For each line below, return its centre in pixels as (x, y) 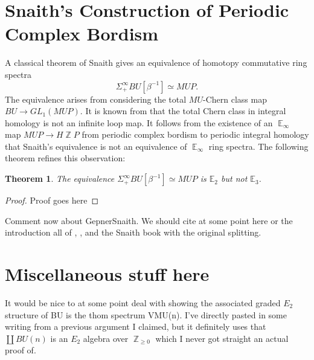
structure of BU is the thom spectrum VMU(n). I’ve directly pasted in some (146, 314)
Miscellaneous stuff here (107, 274)
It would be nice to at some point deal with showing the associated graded (143, 302)
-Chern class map (235, 99)
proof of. (21, 350)
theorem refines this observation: (65, 158)
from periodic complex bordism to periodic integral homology (195, 134)
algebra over (106, 338)
